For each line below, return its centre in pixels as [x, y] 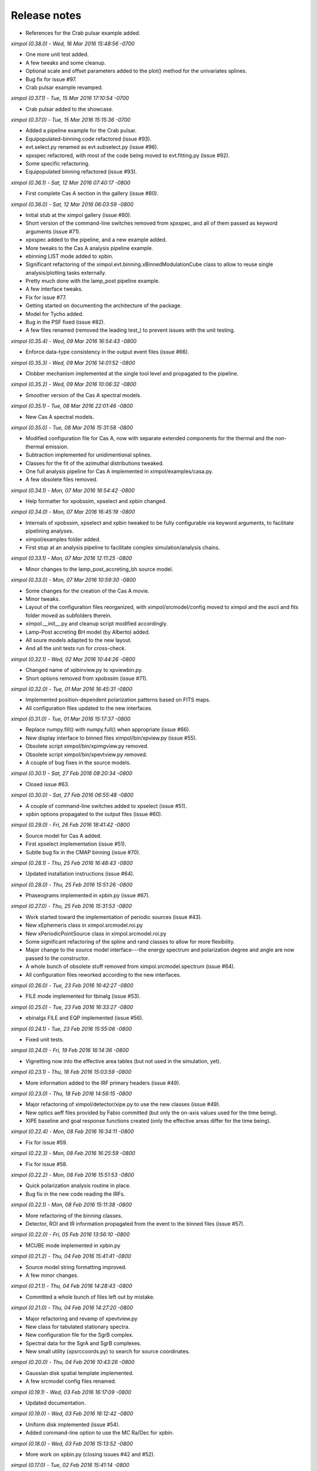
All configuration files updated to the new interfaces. [89, 708]
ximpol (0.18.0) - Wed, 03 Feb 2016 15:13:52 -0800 [72, 1443]
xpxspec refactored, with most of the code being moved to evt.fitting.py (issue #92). [128, 155]
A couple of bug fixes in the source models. [78, 763]
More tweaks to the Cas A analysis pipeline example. [90, 248]
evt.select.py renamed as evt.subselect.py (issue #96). [92, 147]
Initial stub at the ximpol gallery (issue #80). [79, 215]
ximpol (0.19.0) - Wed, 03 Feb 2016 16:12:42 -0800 [72, 1414]
